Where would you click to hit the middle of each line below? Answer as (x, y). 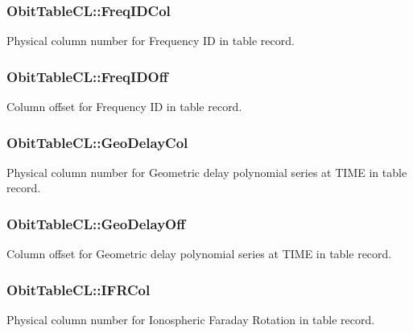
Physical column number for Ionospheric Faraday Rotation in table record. (191, 320)
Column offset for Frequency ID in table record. (124, 107)
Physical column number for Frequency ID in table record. (151, 41)
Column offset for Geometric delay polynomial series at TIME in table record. (199, 254)
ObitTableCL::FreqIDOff (87, 76)
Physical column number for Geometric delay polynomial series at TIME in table (207, 172)
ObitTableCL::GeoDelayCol (97, 142)
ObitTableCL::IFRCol (78, 289)
